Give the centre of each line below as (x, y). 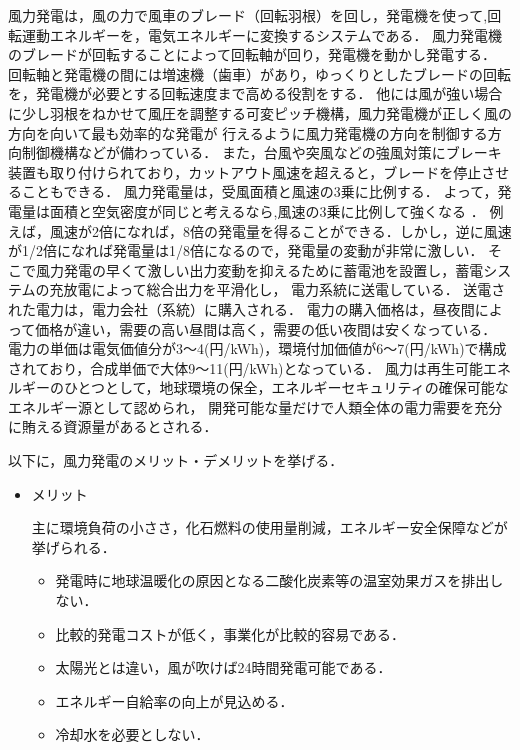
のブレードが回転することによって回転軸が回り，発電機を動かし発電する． (252, 54)
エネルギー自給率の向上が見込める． (174, 700)
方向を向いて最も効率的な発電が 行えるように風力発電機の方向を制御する (248, 132)
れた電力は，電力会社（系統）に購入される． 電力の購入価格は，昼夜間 (241, 308)
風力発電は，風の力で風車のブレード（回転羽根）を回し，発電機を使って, (248, 15)
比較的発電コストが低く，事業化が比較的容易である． (230, 633)
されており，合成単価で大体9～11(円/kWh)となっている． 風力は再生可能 (246, 367)
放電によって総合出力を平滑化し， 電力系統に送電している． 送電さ (284, 289)
